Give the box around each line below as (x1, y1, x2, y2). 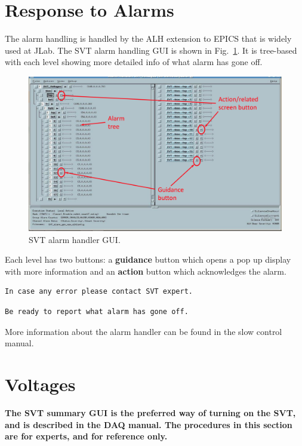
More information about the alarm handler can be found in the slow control (5, 325, 282, 337)
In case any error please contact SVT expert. (5, 287, 193, 296)
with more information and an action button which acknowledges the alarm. (5, 264, 286, 277)
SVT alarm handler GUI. (29, 233, 121, 245)
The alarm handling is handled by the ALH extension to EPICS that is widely (5, 32, 292, 45)
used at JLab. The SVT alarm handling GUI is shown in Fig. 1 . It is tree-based (5, 44, 297, 56)
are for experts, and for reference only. (5, 430, 168, 442)
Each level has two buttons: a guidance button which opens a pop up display (5, 253, 291, 266)
